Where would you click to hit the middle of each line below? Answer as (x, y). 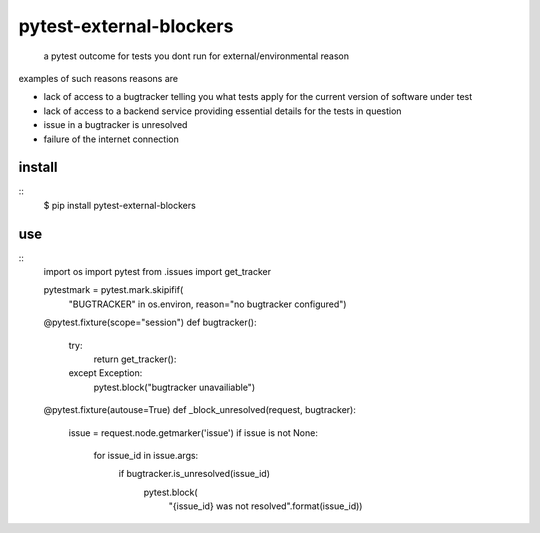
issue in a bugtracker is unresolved (115, 125)
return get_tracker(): (135, 359)
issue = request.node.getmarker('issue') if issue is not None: (193, 432)
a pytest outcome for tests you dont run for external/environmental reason (196, 56)
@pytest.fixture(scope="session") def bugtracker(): (150, 322)
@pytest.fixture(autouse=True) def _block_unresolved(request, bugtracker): (200, 410)
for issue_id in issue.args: (146, 455)
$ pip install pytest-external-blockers (120, 205)
